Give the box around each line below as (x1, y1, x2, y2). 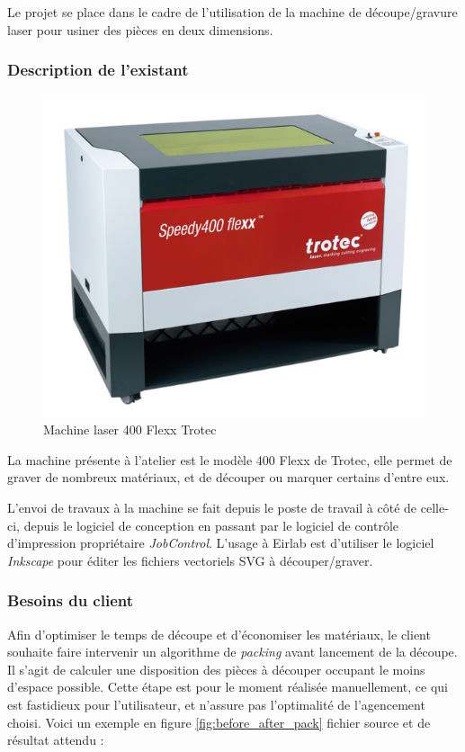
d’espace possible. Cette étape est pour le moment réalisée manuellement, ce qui (7, 677, 448, 696)
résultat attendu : (7, 730, 104, 749)
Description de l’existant (7, 58, 189, 81)
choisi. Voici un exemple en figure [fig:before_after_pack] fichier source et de (7, 712, 431, 731)
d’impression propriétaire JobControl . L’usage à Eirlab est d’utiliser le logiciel (7, 533, 434, 552)
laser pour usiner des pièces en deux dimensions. (7, 20, 273, 39)
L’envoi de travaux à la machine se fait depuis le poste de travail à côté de (7, 498, 417, 517)
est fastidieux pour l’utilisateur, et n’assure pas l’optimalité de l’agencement (7, 695, 425, 714)
